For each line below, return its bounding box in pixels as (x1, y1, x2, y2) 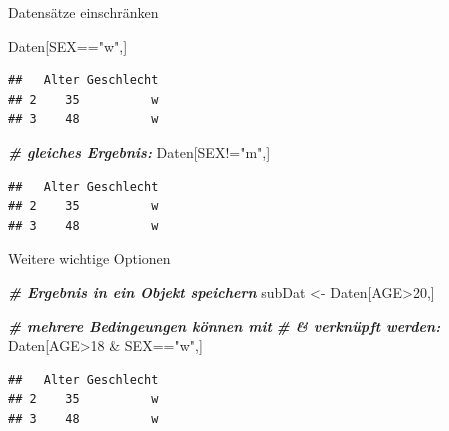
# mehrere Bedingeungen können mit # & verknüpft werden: (8, 315, 441, 336)
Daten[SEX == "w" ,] (8, 35, 128, 56)
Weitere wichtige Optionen (8, 248, 171, 269)
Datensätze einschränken (8, 2, 159, 22)
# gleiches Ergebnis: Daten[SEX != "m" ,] (8, 141, 271, 162)
